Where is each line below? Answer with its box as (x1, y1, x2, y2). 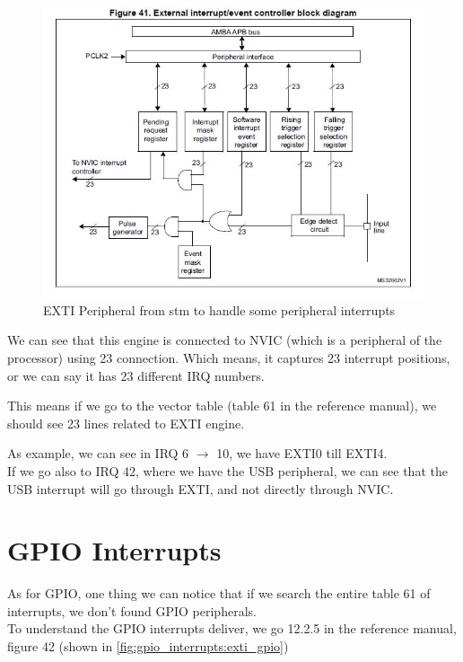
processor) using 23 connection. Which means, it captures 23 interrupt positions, (7, 348, 450, 366)
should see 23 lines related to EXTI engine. (7, 413, 245, 432)
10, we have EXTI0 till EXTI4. (216, 444, 388, 463)
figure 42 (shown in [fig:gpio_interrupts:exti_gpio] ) (7, 637, 289, 655)
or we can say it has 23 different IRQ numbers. (7, 366, 265, 384)
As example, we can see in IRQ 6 (7, 444, 189, 463)
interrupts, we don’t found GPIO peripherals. (7, 601, 257, 620)
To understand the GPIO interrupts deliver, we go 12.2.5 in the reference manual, (7, 619, 457, 638)
